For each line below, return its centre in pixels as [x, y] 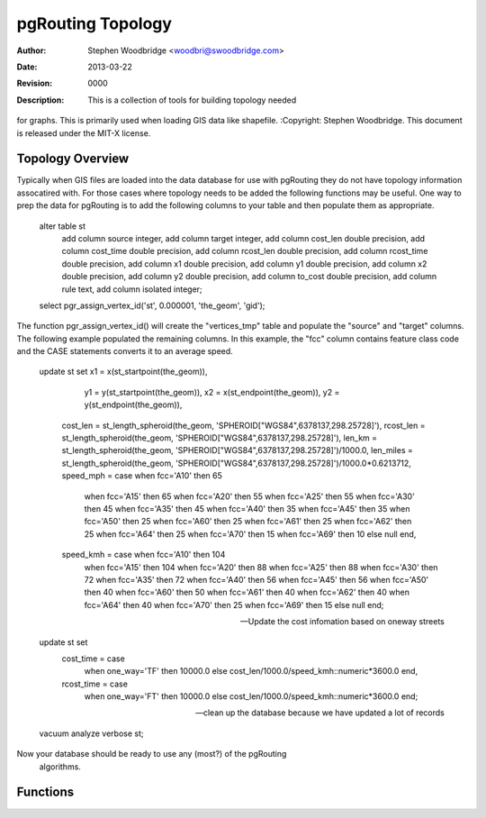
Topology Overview [73, 159]
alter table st [62, 226]
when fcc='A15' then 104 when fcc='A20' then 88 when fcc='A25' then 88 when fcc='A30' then [261, 567]
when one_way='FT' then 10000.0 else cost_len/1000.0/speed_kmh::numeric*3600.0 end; [251, 696]
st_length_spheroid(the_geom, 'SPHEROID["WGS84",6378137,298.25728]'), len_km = [220, 438]
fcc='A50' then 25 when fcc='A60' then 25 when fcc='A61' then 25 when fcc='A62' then [248, 522]
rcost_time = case [94, 684]
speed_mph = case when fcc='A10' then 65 [142, 476]
